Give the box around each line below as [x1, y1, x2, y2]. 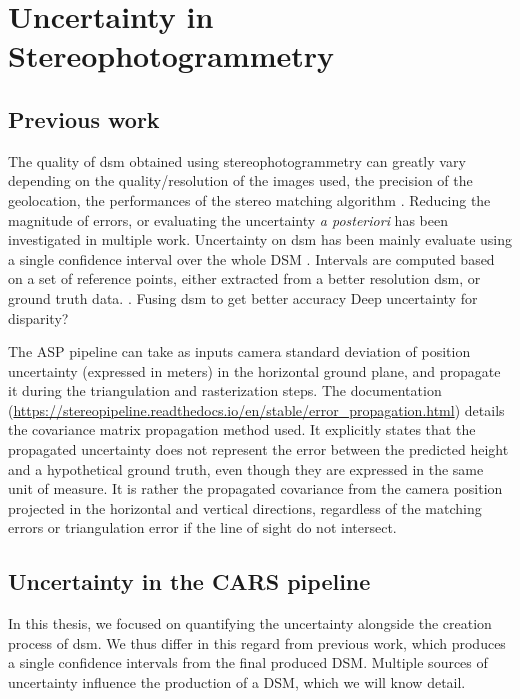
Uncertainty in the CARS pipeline [8, 566, 371, 597]
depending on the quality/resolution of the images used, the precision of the [8, 170, 473, 191]
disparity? [8, 307, 69, 328]
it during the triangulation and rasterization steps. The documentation [8, 380, 442, 401]
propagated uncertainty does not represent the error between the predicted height [8, 439, 509, 460]
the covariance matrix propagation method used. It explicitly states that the [8, 419, 476, 440]
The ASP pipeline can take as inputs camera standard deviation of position [8, 341, 471, 362]
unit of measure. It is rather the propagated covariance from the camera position [8, 478, 503, 499]
